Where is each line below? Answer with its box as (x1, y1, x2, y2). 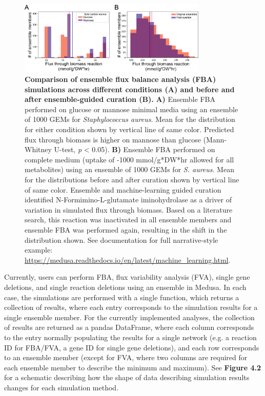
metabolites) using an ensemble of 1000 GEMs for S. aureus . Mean (25, 164, 234, 175)
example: (25, 244, 53, 255)
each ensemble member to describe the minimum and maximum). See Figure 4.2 (4, 362, 261, 372)
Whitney (25, 144, 52, 155)
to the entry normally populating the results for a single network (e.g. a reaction (4, 331, 257, 342)
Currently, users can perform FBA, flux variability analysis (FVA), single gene (4, 272, 250, 282)
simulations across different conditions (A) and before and (25, 84, 235, 94)
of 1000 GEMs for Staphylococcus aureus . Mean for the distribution (25, 114, 235, 124)
